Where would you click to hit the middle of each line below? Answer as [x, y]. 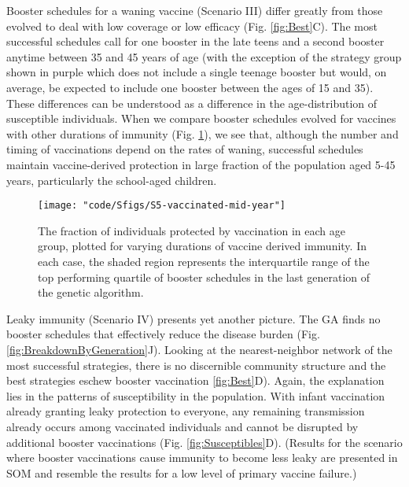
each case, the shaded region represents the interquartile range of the [204, 261]
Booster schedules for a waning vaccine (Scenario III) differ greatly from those [195, 10]
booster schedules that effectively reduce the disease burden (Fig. [163, 334]
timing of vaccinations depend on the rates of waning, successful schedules [185, 149]
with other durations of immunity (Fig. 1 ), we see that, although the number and [203, 133]
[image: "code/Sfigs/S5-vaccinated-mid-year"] [162, 206]
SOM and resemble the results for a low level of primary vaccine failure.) [182, 472]
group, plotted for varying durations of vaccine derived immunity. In [202, 246]
